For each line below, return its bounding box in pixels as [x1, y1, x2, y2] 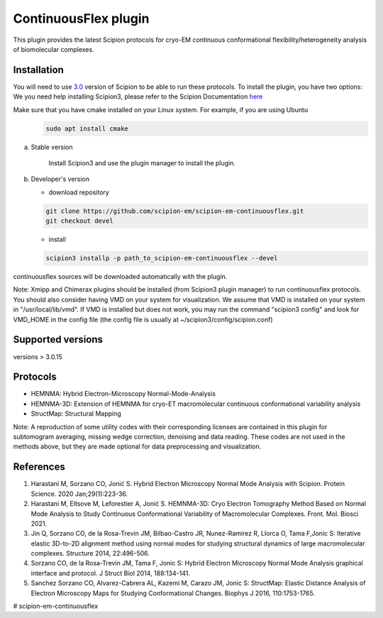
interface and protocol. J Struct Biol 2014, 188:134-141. [30, 568, 191, 578]
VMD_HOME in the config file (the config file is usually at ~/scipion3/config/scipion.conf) [13, 315, 273, 324]
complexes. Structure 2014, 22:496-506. [30, 549, 150, 558]
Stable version [30, 143, 74, 151]
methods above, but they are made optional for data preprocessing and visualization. [13, 442, 262, 451]
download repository [48, 188, 109, 197]
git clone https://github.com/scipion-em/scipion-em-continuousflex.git [45, 206, 304, 215]
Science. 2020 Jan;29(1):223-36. [30, 490, 128, 498]
